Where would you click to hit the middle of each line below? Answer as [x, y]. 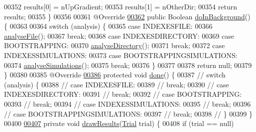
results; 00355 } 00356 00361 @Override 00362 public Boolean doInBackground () [127, 16]
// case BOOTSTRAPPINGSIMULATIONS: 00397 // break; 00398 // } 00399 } [128, 113]
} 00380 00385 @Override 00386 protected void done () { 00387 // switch [115, 75]
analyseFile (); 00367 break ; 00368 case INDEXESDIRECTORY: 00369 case [119, 35]
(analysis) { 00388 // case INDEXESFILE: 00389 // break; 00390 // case [117, 84]
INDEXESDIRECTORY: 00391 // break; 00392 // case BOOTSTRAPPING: [123, 94]
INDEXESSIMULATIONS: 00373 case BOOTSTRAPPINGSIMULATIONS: [121, 55]
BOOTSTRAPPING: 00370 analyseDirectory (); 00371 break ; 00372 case [115, 45]
